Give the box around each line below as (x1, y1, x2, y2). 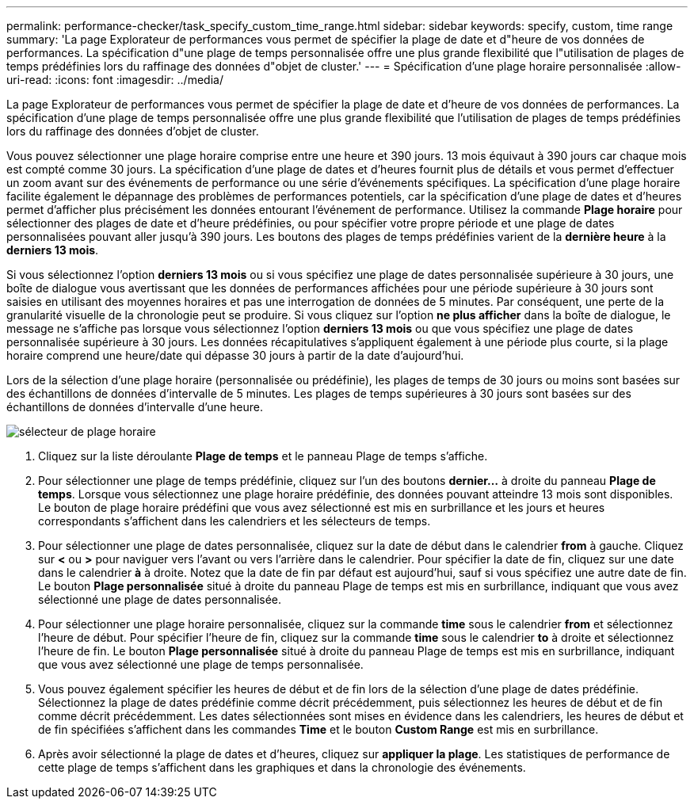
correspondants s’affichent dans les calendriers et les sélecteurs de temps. (38, 514, 431, 528)
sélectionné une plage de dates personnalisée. (38, 593, 282, 606)
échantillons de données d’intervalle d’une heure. (6, 400, 263, 414)
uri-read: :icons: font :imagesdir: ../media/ (6, 73, 223, 86)
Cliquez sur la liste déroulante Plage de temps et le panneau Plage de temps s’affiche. (38, 449, 488, 463)
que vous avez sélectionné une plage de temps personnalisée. (38, 658, 364, 671)
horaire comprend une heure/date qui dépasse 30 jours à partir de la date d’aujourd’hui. (6, 349, 464, 362)
